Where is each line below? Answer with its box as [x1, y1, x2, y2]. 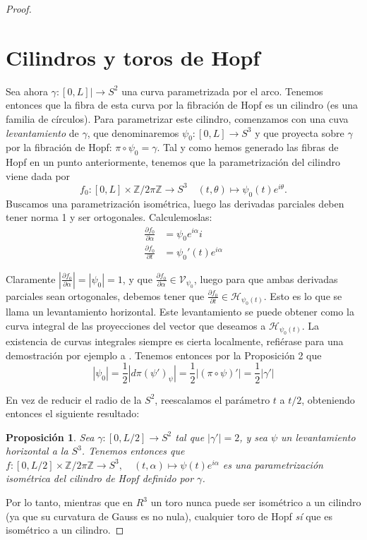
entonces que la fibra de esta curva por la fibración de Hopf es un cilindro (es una [6, 97, 359, 112]
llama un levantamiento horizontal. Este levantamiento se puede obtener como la [6, 304, 354, 319]
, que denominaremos [87, 125, 179, 140]
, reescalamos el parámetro [155, 392, 270, 407]
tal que [175, 429, 205, 444]
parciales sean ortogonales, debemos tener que [6, 288, 205, 303]
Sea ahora [6, 83, 48, 98]
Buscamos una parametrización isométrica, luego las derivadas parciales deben [6, 196, 344, 210]
